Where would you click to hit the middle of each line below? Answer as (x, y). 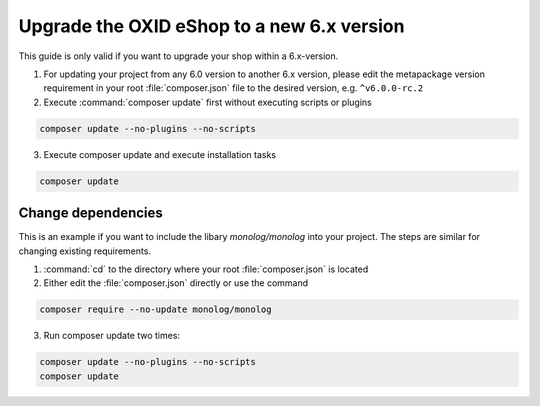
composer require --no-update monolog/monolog (155, 309)
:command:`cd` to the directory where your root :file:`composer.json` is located (206, 269)
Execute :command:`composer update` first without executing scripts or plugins (207, 102)
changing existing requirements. (85, 251)
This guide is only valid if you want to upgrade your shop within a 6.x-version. (178, 56)
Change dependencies (91, 213)
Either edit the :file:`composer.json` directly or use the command (176, 283)
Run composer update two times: (111, 336)
